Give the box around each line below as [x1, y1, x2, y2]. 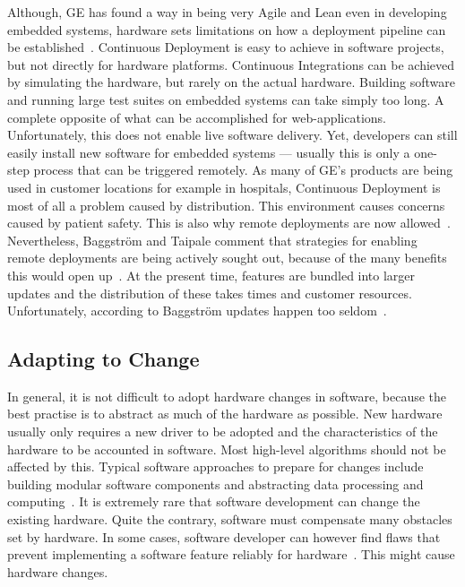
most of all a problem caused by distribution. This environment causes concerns [7, 195, 445, 214]
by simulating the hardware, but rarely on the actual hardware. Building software [7, 73, 455, 91]
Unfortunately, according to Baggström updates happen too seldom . [7, 301, 387, 320]
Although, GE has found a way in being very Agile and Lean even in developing [7, 3, 447, 21]
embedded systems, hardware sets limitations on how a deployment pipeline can [7, 20, 446, 39]
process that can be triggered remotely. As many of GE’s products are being [33, 160, 453, 179]
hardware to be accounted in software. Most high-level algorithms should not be [7, 439, 446, 458]
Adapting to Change [7, 345, 200, 373]
